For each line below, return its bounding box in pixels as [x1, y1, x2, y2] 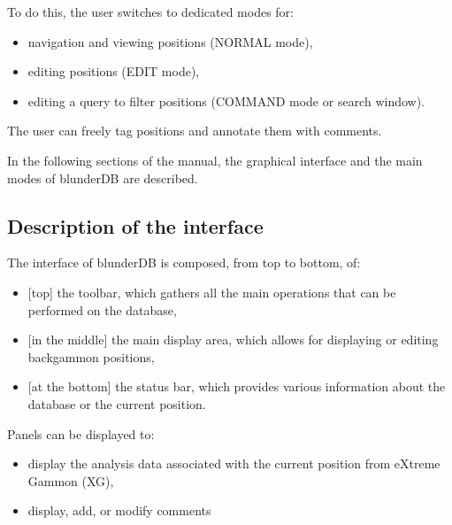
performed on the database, [27, 300, 177, 319]
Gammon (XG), [27, 471, 114, 490]
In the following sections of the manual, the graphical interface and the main [7, 151, 423, 169]
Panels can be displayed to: [7, 424, 155, 443]
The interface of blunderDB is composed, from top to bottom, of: [7, 253, 361, 272]
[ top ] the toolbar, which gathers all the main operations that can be [27, 282, 396, 301]
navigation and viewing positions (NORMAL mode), [27, 32, 313, 50]
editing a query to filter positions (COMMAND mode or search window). [27, 91, 425, 110]
